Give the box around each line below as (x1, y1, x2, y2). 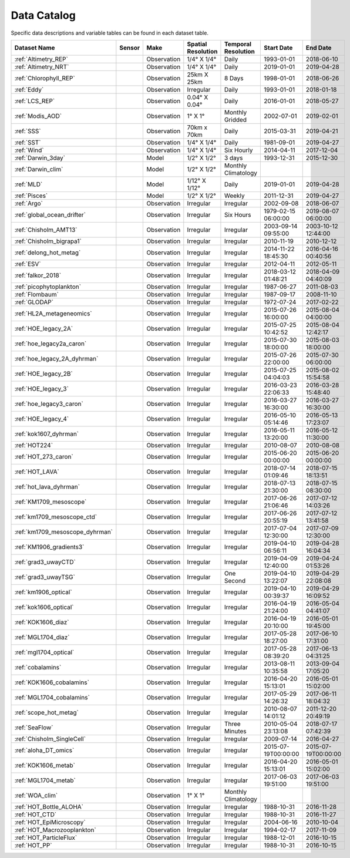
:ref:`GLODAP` (14, 298, 54, 306)
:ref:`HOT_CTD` (14, 810, 57, 819)
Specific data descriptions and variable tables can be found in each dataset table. (11, 29, 208, 36)
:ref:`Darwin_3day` (14, 153, 66, 161)
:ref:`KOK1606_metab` (14, 761, 76, 769)
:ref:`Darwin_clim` (14, 165, 63, 173)
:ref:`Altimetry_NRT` (14, 62, 69, 70)
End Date (305, 43, 332, 52)
